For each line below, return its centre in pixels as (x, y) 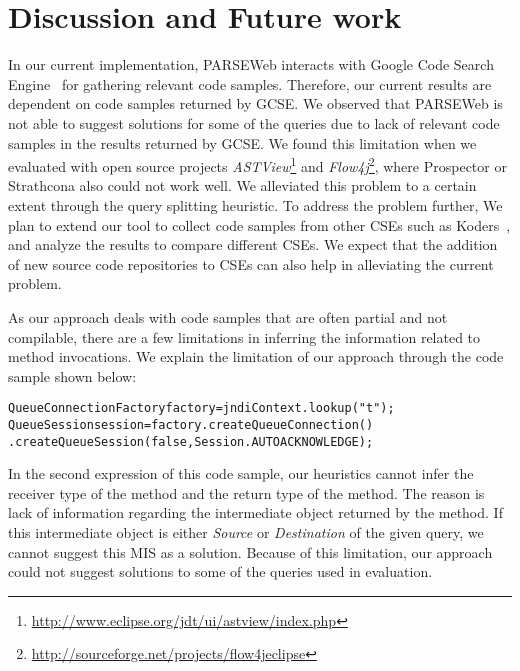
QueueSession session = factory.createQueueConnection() (191, 424)
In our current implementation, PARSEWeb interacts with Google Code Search (251, 64)
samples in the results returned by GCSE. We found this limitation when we (242, 142)
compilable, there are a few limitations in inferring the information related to (244, 336)
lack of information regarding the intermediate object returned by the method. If (255, 512)
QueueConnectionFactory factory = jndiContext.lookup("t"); (201, 408)
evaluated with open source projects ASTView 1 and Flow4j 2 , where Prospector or (257, 164)
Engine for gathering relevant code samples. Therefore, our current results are (250, 83)
